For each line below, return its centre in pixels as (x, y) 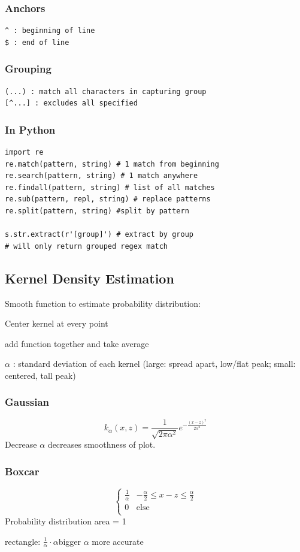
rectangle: (23, 541)
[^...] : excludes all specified (71, 103)
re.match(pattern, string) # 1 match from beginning (112, 164)
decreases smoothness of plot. (101, 444)
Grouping (28, 69)
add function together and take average (77, 343)
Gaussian (27, 402)
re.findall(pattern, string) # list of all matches (110, 187)
